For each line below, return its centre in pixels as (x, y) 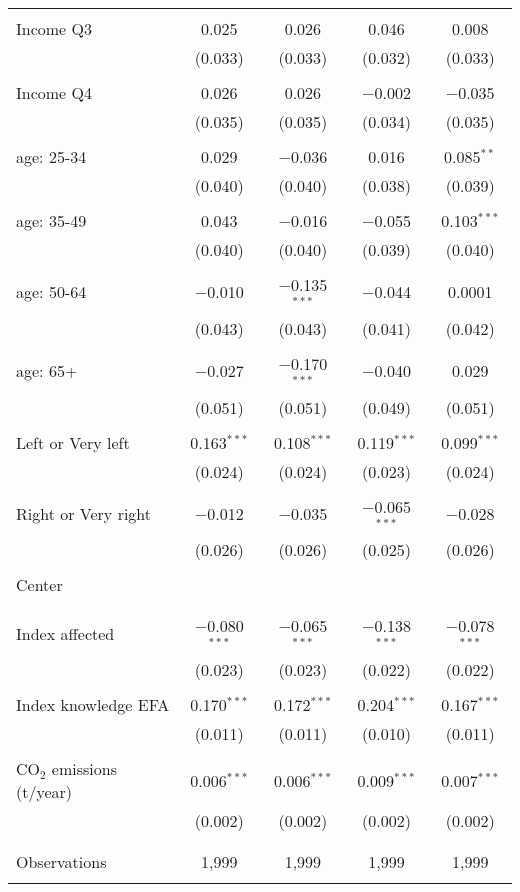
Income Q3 (54, 28)
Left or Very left (73, 442)
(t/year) (44, 792)
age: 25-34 (51, 156)
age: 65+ (47, 371)
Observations (61, 862)
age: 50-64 (51, 292)
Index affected (65, 633)
